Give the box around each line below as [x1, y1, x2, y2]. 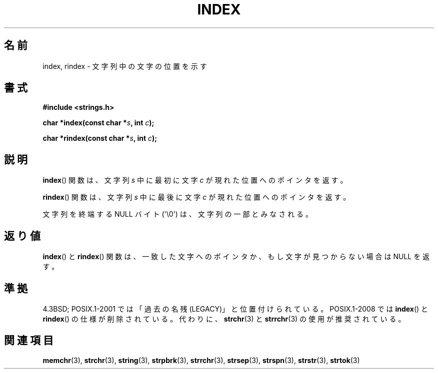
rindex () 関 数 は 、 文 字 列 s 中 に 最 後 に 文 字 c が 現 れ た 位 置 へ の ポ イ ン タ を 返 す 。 [42, 193, 350, 202]
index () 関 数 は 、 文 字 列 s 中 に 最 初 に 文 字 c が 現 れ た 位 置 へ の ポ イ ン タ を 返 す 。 [42, 176, 347, 185]
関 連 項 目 [4, 334, 53, 347]
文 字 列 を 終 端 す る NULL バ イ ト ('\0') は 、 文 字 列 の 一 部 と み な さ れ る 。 [42, 210, 312, 219]
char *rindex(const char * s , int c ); [42, 134, 157, 143]
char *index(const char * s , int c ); [42, 118, 154, 127]
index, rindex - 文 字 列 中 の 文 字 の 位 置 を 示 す [42, 61, 207, 70]
